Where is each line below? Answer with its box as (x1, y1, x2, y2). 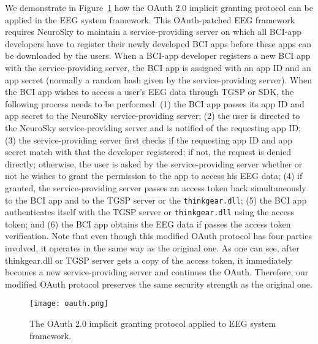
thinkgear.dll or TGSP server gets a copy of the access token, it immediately (5, 253, 292, 266)
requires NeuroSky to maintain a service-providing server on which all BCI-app (5, 25, 302, 38)
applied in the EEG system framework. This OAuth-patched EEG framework (5, 13, 295, 26)
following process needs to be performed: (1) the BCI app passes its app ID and (5, 97, 305, 110)
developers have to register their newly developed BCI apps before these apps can (5, 37, 312, 50)
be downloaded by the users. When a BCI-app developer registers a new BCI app (5, 49, 311, 62)
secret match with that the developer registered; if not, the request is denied (5, 145, 292, 158)
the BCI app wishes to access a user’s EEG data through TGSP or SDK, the (5, 85, 294, 98)
